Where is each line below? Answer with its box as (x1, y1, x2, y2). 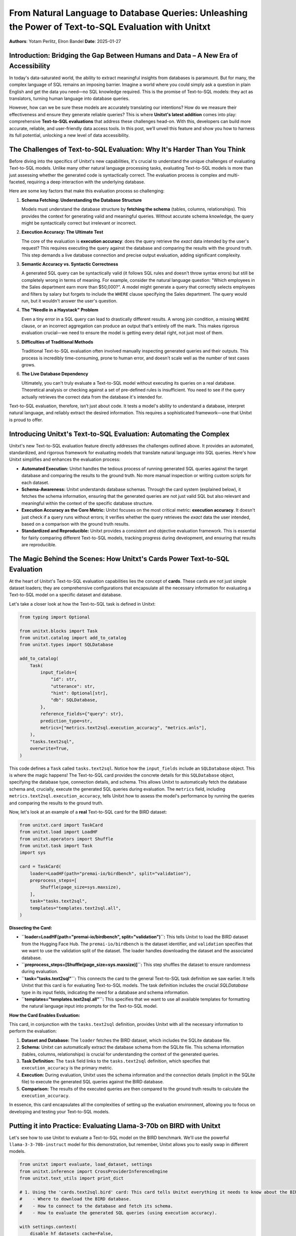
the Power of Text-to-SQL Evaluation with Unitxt (9, 21, 211, 32)
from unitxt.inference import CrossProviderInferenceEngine (19, 1168, 168, 1174)
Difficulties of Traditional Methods (21, 339, 93, 345)
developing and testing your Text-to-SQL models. (9, 1108, 110, 1114)
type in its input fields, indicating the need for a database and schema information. (21, 989, 189, 995)
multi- (227, 172, 239, 178)
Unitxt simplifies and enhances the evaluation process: (9, 456, 121, 462)
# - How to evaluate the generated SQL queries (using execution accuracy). (19, 1210, 218, 1216)
